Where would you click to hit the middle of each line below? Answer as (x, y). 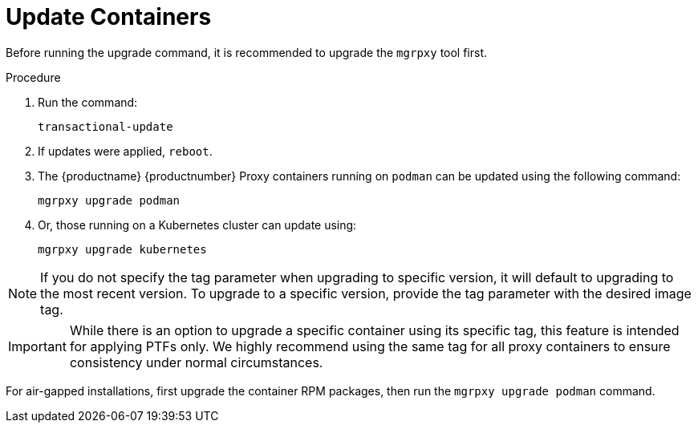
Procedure (33, 77)
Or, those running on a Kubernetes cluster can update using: (197, 225)
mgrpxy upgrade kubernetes (122, 249)
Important (37, 346)
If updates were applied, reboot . (125, 151)
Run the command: (88, 102)
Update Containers (109, 17)
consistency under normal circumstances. (196, 362)
